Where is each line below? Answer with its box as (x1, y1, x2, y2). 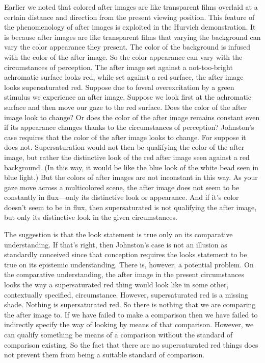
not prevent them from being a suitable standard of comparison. (4, 349, 205, 360)
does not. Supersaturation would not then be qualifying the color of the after (4, 142, 245, 152)
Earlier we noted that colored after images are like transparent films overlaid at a (4, 2, 258, 12)
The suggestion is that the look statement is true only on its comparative (4, 229, 233, 240)
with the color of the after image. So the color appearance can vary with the (4, 51, 243, 62)
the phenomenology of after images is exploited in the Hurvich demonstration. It (4, 21, 256, 32)
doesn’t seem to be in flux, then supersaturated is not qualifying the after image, (4, 201, 257, 212)
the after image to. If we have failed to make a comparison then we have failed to (4, 309, 258, 320)
